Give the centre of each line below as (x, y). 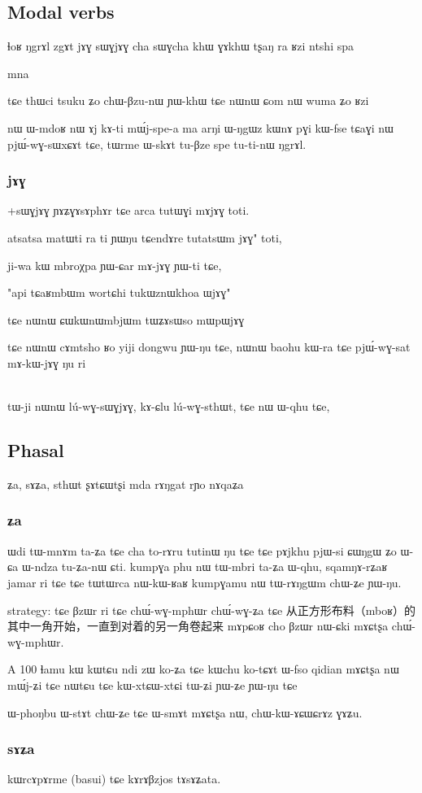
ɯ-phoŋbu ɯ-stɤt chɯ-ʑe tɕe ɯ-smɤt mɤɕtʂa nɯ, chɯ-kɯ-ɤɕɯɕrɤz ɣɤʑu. (185, 712)
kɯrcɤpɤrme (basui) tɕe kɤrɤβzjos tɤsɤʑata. (114, 779)
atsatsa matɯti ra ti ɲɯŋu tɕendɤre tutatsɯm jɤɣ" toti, (145, 237)
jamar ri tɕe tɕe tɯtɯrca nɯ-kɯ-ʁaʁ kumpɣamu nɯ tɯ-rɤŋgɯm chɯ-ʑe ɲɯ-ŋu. (204, 582)
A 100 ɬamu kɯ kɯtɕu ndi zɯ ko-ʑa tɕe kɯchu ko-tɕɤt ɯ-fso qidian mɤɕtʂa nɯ (203, 669)
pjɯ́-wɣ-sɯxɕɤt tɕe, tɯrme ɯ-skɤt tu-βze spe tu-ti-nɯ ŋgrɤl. (157, 144)
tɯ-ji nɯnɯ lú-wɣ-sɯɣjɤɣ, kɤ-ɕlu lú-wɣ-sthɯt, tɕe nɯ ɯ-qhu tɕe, (169, 406)
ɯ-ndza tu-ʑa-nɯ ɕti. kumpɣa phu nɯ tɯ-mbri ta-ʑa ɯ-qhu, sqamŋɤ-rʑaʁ (204, 566)
